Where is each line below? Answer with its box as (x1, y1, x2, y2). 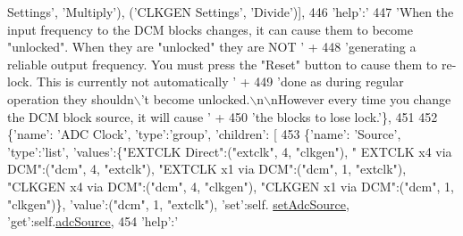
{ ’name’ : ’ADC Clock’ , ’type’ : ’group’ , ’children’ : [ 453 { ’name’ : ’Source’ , (7, 125, 401, 143)
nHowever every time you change (271, 89, 451, 108)
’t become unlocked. (140, 89, 250, 108)
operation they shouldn (7, 89, 134, 108)
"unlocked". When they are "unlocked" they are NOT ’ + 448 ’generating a (7, 37, 417, 56)
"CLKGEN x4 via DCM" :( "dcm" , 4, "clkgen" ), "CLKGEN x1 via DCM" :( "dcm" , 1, (7, 176, 454, 195)
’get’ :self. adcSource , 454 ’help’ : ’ (7, 212, 179, 231)
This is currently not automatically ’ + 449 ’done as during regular (37, 72, 404, 91)
